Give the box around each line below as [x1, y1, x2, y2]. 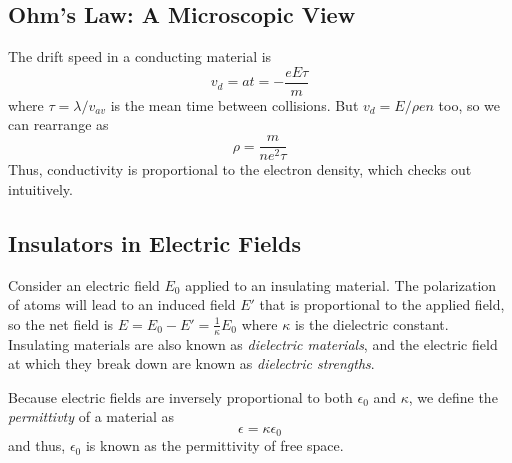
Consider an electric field [8, 274, 160, 295]
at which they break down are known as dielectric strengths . [8, 353, 375, 374]
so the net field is [8, 313, 114, 334]
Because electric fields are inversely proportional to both [8, 386, 353, 407]
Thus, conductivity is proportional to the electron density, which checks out [8, 159, 472, 180]
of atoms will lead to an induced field [8, 294, 236, 315]
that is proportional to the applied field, [259, 294, 505, 315]
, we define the [408, 386, 498, 407]
